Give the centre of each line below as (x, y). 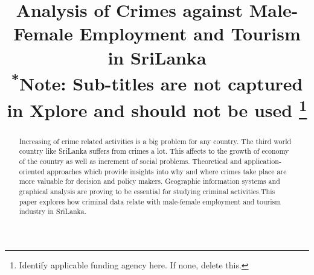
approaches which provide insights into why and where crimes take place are (167, 171)
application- (263, 161)
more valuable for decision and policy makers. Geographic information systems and (149, 181)
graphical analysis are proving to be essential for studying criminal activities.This (147, 191)
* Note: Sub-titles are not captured (157, 82)
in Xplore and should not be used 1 (157, 108)
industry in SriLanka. (53, 211)
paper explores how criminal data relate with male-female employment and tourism (150, 201)
